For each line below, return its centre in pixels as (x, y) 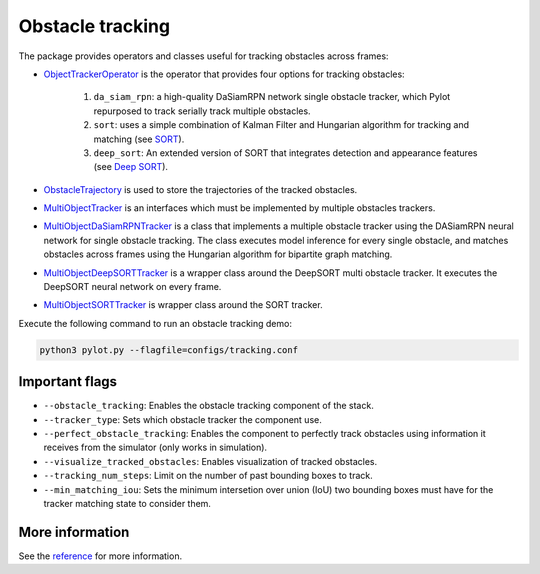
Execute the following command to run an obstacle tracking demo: (155, 323)
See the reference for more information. (100, 556)
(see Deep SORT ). (131, 167)
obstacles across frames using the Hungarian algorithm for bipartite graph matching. (218, 254)
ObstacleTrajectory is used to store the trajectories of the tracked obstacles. (200, 189)
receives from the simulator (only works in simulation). (155, 447)
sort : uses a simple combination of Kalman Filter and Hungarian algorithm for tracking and (281, 125)
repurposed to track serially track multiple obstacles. (202, 111)
